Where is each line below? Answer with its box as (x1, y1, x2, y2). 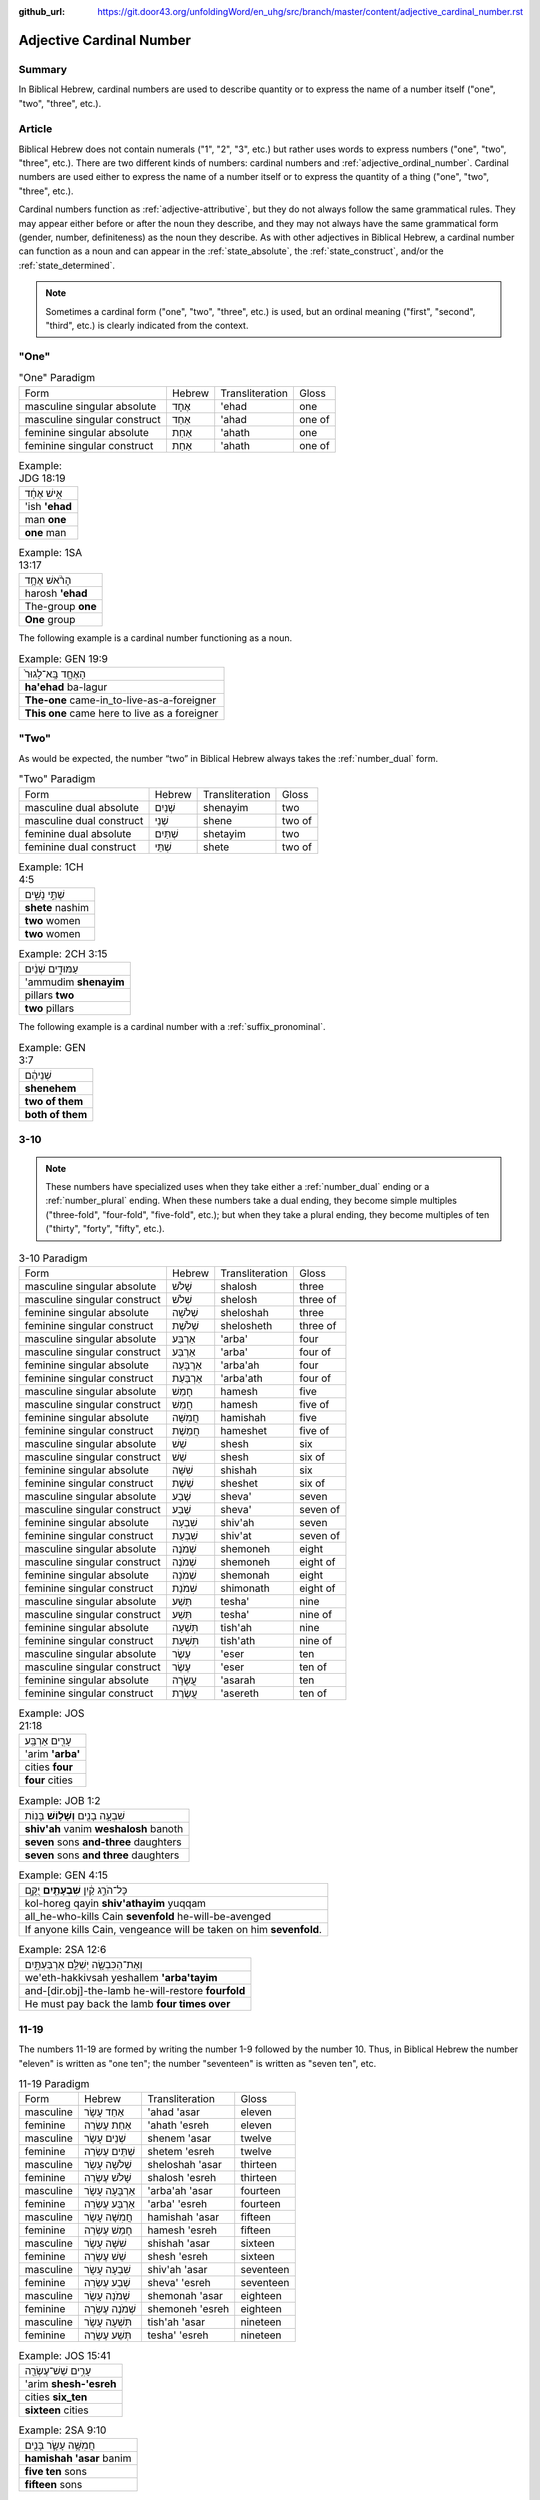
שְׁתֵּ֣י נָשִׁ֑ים (24, 887, 65, 901)
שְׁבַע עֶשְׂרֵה (83, 2276, 131, 2290)
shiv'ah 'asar (147, 2263, 208, 2277)
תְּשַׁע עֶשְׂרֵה (83, 2328, 132, 2342)
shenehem (24, 1081, 77, 1095)
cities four (24, 1760, 74, 1774)
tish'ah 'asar (147, 2315, 205, 2329)
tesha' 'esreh (147, 2328, 209, 2342)
